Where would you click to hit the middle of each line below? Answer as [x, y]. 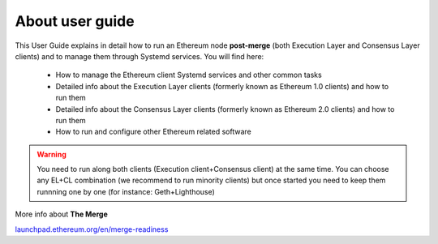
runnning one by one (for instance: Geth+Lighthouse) [126, 191]
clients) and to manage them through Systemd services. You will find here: [140, 56]
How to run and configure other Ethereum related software [153, 132]
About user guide [75, 21]
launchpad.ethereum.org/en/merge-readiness [92, 229]
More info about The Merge [62, 214]
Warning [52, 154]
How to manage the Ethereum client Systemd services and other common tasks [189, 75]
